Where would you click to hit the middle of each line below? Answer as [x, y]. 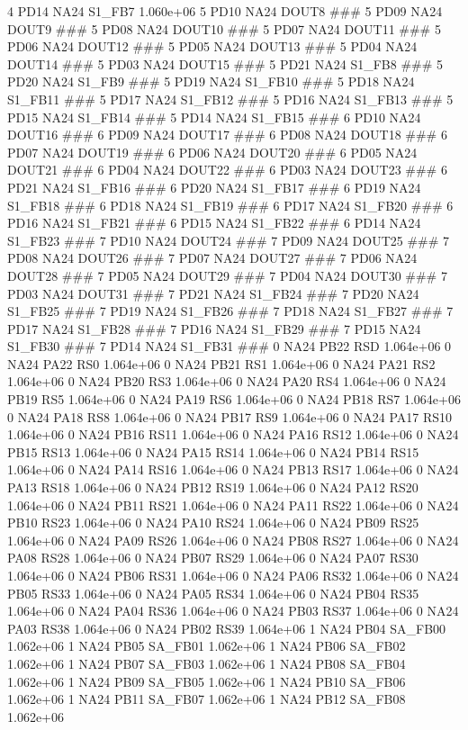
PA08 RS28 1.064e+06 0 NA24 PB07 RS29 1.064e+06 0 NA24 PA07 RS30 [213, 558]
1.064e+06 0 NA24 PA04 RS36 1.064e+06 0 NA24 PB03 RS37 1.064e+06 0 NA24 [233, 611]
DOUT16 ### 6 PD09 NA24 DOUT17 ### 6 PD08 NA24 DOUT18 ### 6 [227, 135]
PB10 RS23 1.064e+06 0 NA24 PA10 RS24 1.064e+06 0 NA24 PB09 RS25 [213, 523]
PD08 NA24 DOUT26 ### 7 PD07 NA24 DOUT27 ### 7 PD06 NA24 [212, 258]
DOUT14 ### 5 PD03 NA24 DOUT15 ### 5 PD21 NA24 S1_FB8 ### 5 [225, 63]
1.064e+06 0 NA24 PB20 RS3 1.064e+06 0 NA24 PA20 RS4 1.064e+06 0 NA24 [227, 381]
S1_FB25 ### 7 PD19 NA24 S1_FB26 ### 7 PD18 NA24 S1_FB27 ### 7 [230, 311]
